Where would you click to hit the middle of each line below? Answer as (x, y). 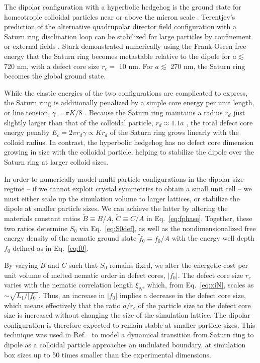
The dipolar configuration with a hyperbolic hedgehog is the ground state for (123, 7)
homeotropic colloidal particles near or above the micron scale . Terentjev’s (120, 16)
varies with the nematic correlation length (69, 285)
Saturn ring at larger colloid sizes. (56, 161)
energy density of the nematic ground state (70, 238)
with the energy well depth (213, 238)
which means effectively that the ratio (62, 305)
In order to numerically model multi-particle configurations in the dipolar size (124, 178)
